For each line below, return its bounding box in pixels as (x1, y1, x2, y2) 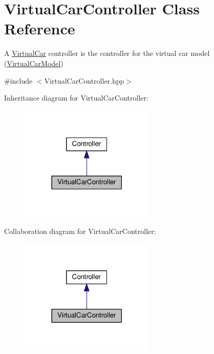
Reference (4, 18, 75, 39)
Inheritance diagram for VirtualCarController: (4, 92, 148, 103)
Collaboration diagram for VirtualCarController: (4, 225, 156, 236)
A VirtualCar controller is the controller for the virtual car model (4, 48, 210, 58)
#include (4, 75, 33, 86)
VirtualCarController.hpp (44, 75, 124, 86)
